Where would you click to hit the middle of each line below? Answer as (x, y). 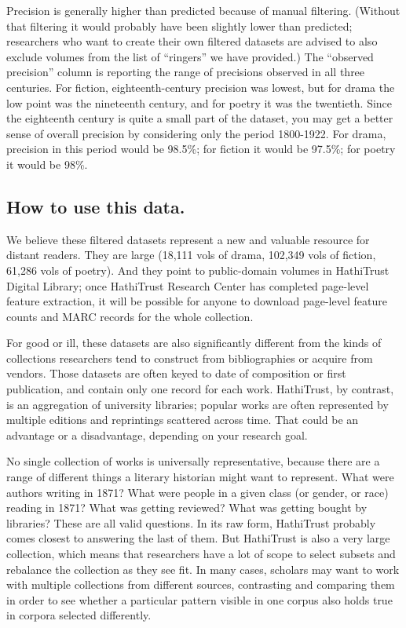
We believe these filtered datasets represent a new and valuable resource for (188, 239)
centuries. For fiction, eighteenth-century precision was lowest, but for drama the (201, 87)
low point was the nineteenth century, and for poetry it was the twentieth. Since (199, 102)
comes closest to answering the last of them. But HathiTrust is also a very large (198, 538)
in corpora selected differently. (79, 615)
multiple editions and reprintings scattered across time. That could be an (183, 420)
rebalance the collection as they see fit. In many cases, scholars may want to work (203, 569)
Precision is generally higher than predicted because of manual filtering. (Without (203, 10)
